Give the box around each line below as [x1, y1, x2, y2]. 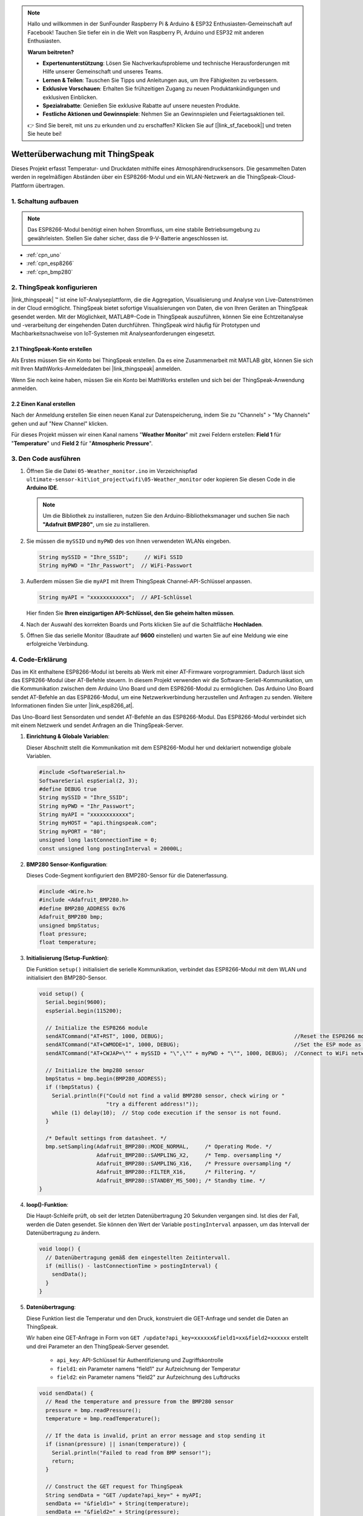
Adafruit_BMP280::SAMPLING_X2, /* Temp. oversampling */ [96, 1152, 282, 1158]
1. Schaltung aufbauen [11, 197, 79, 206]
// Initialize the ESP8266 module [45, 1024, 148, 1031]
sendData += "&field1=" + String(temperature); [45, 1500, 189, 1507]
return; [51, 1458, 75, 1464]
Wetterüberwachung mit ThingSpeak [11, 149, 154, 159]
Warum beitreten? [27, 49, 74, 56]
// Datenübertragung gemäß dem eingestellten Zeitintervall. [45, 1254, 231, 1261]
